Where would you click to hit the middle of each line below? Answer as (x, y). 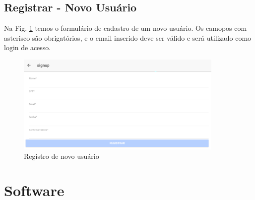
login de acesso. (28, 47)
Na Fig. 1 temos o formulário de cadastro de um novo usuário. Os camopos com (126, 28)
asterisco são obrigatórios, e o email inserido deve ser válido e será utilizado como (128, 37)
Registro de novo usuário (62, 156)
